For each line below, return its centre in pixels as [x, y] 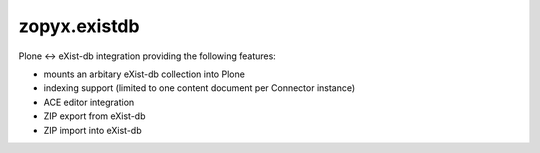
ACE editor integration [89, 102]
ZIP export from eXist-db [94, 116]
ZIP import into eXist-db [92, 130]
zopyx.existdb [79, 26]
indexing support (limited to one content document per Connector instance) [199, 88]
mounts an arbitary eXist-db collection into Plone [144, 74]
